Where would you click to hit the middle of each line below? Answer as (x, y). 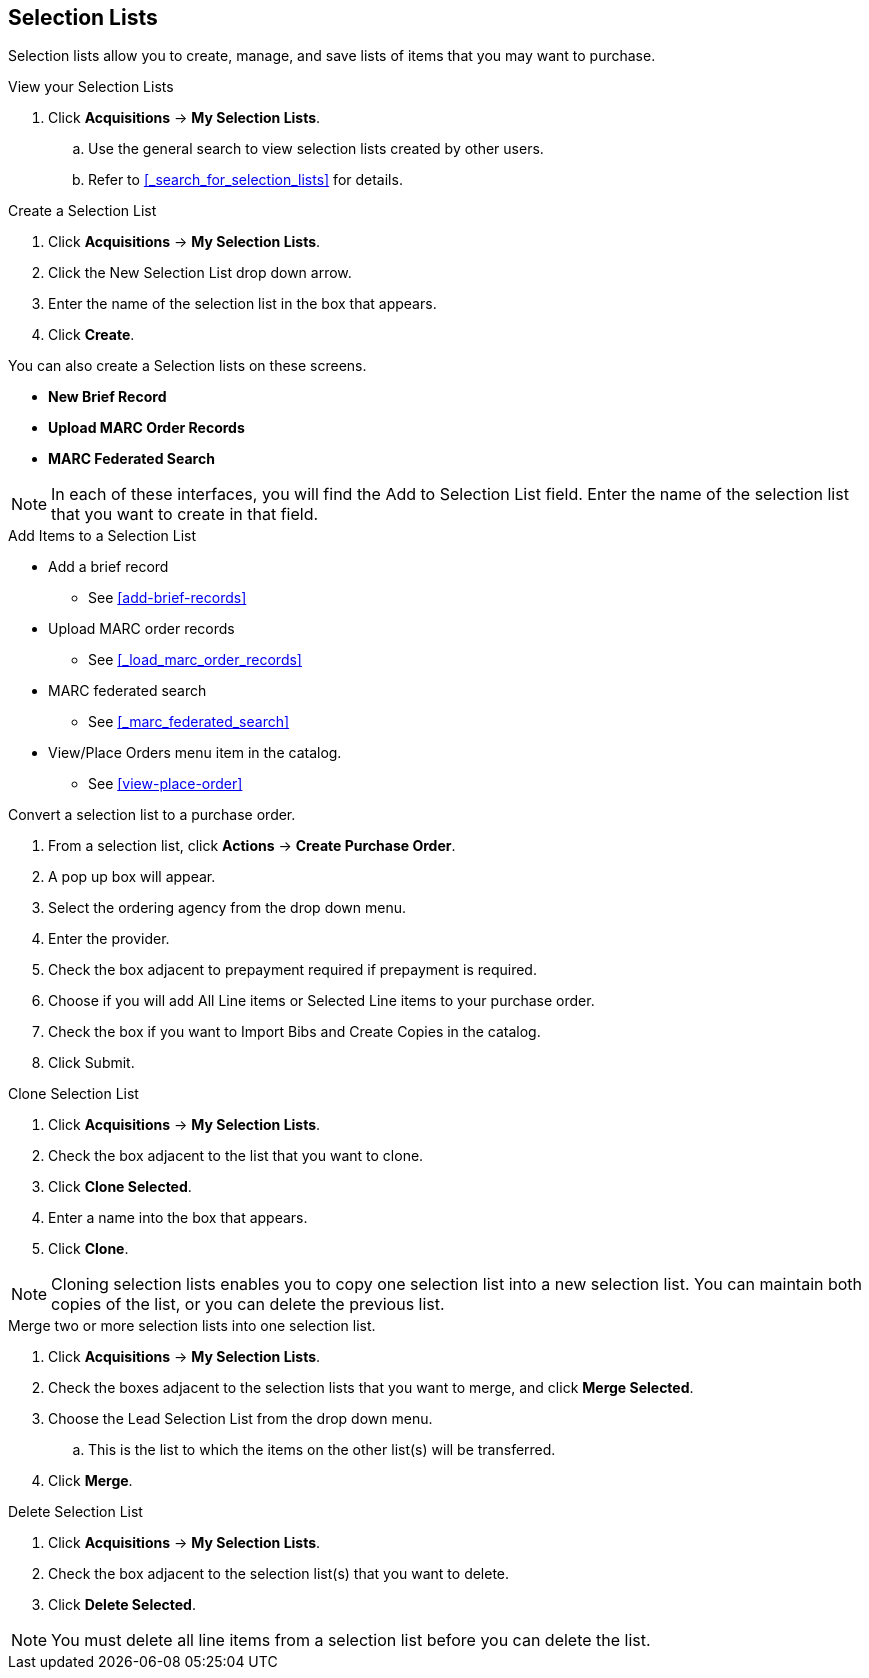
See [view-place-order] (165, 784)
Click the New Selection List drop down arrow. (200, 273)
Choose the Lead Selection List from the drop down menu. (240, 1419)
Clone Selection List (73, 1094)
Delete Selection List (75, 1512)
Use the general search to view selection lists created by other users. (316, 149)
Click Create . (91, 335)
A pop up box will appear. (132, 877)
